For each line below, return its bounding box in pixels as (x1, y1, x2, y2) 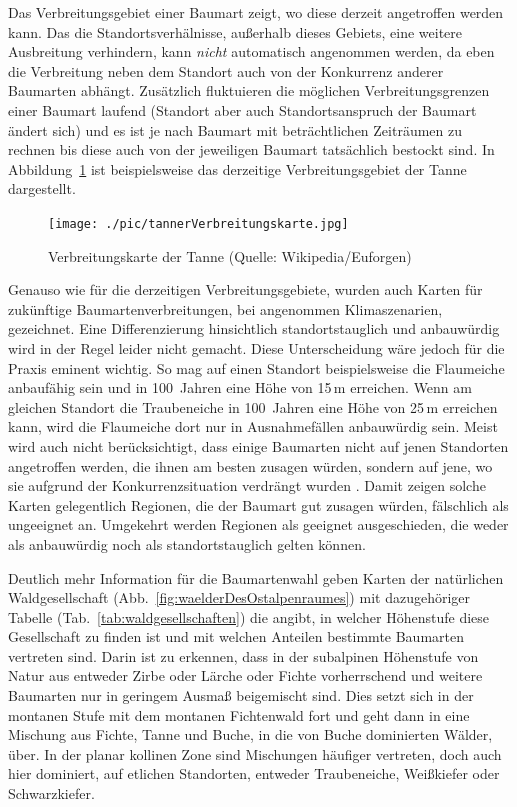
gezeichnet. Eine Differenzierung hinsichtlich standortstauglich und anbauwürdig (8, 318, 500, 339)
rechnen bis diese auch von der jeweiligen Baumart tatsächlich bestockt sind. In (8, 139, 495, 160)
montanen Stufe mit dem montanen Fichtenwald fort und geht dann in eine (8, 704, 470, 725)
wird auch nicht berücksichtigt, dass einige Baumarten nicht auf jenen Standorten (8, 435, 509, 456)
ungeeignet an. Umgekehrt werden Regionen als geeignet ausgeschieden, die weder (8, 514, 509, 535)
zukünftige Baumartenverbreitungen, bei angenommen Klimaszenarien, (8, 298, 443, 319)
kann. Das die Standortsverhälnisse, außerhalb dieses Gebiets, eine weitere (8, 21, 463, 42)
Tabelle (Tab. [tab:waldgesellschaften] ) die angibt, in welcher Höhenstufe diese (8, 606, 490, 627)
